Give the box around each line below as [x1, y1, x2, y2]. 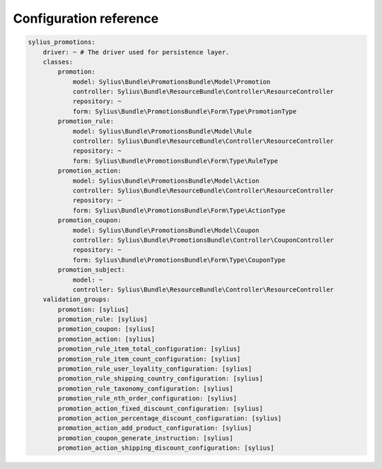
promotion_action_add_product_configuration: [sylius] [57, 424, 253, 432]
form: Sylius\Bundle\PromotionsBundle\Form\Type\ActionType [72, 206, 286, 214]
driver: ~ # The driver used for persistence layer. [42, 48, 230, 56]
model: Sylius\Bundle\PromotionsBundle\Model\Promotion [72, 78, 271, 86]
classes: [42, 57, 74, 66]
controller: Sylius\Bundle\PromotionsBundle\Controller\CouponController [72, 236, 334, 244]
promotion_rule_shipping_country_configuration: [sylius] [57, 375, 263, 383]
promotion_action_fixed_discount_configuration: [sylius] [57, 404, 263, 412]
